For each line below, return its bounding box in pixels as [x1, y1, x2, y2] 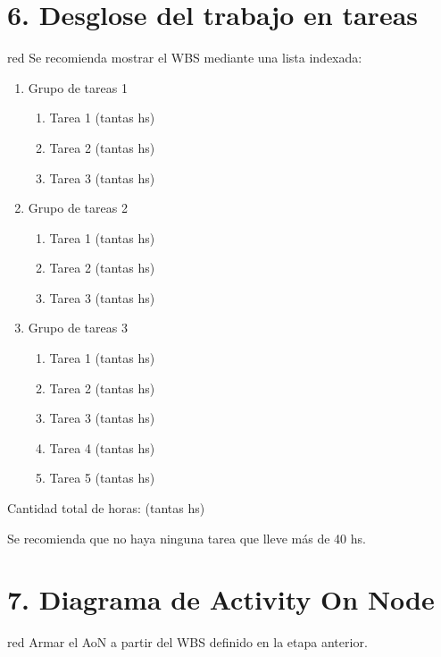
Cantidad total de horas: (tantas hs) [7, 499, 205, 518]
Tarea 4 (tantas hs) [49, 438, 155, 457]
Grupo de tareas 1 [28, 78, 128, 97]
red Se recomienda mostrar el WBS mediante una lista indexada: [7, 48, 362, 67]
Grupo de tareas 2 [28, 198, 128, 217]
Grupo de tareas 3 [28, 318, 128, 337]
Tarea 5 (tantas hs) [49, 468, 155, 487]
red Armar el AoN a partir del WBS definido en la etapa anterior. [7, 633, 368, 652]
